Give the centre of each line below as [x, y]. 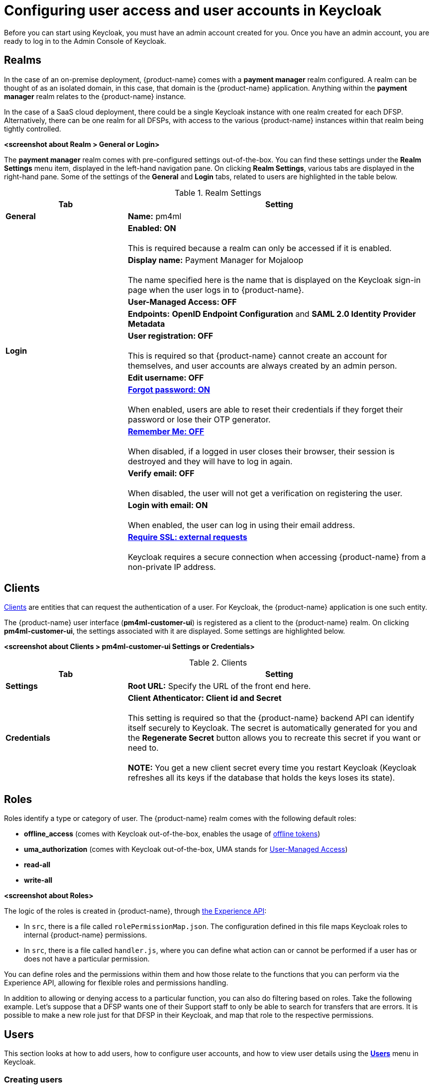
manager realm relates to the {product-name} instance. [95, 96]
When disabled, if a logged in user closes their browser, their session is [261, 451]
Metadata [146, 324]
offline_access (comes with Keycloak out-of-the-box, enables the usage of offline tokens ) [172, 834]
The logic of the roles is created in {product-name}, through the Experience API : [135, 911]
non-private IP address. [172, 567]
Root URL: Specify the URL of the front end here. [219, 686]
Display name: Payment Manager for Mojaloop [216, 260]
